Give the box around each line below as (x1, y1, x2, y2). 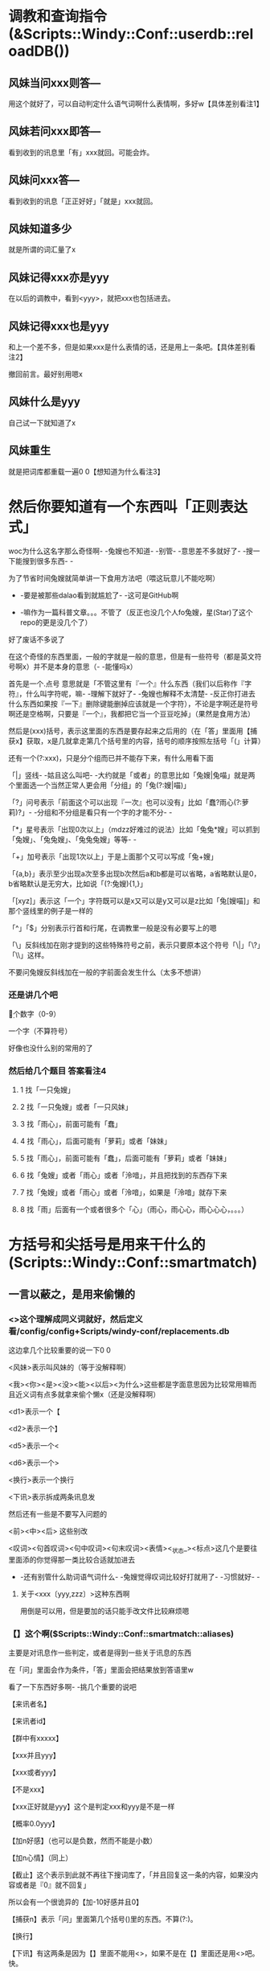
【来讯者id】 (8, 1716, 50, 1726)
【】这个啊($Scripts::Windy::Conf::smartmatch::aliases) (8, 1628, 235, 1639)
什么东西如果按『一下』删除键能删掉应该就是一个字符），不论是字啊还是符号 (8, 699, 259, 708)
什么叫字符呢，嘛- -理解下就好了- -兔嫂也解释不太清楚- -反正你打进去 (25, 688, 256, 698)
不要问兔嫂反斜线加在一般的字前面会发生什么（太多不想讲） (8, 967, 206, 977)
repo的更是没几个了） (19, 617, 92, 627)
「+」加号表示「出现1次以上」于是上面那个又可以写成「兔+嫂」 (8, 852, 219, 861)
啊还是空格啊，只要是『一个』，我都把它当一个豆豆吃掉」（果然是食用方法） (8, 708, 255, 718)
